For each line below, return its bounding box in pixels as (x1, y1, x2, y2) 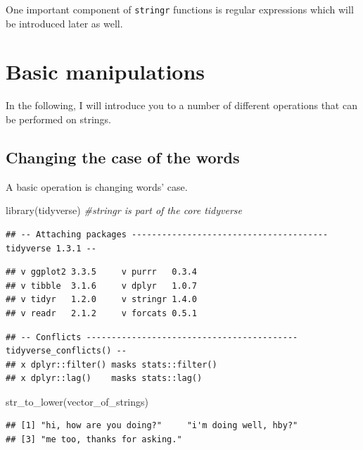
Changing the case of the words (6, 146, 240, 168)
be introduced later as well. (6, 15, 123, 30)
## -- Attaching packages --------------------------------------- (6, 229, 329, 239)
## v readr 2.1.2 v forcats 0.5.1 (6, 308, 198, 318)
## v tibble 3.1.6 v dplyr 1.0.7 (6, 280, 198, 291)
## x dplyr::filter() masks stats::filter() (6, 359, 217, 370)
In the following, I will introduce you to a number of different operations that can (6, 98, 357, 113)
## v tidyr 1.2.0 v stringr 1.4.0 (6, 294, 198, 305)
